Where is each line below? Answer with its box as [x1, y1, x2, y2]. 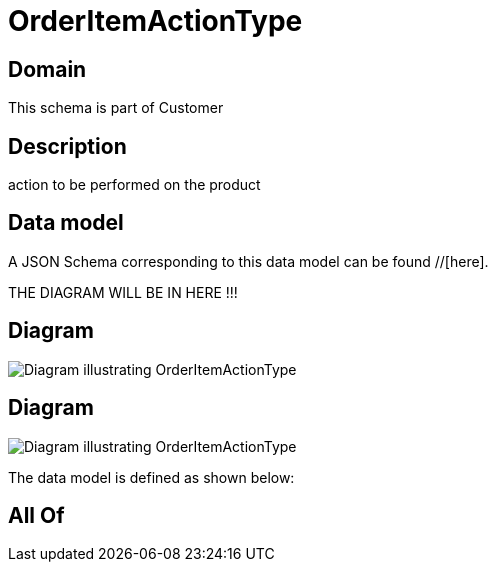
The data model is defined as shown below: [8, 468, 295, 486]
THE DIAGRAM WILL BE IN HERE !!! [8, 283, 238, 301]
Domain [8, 56, 87, 82]
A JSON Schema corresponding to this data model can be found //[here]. [8, 252, 489, 270]
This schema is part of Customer [8, 99, 224, 117]
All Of [8, 502, 65, 528]
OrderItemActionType [8, 4, 303, 38]
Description [8, 133, 127, 159]
